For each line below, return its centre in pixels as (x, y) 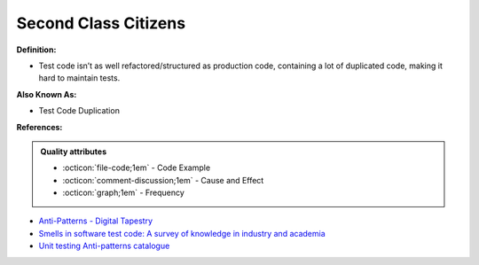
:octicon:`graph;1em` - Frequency (124, 193)
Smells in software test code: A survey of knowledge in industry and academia (182, 233)
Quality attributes (73, 152)
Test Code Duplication (79, 111)
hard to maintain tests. (79, 78)
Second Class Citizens (101, 23)
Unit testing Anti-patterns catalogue (104, 246)
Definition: (36, 50)
